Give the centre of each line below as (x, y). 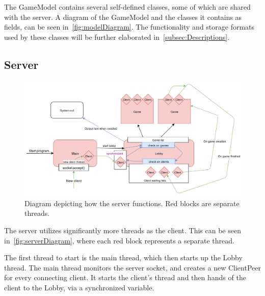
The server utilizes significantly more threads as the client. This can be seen (123, 230)
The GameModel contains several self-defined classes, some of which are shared (127, 7)
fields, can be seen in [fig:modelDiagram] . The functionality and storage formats (129, 27)
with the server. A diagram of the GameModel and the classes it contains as (123, 17)
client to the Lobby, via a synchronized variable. (79, 287)
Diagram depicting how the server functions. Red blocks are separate (132, 203)
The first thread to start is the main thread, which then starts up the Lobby (123, 257)
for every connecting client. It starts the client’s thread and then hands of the (125, 277)
